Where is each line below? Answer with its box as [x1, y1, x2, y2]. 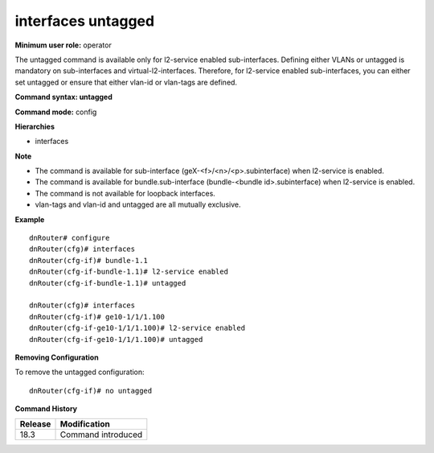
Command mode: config [14, 107, 97, 117]
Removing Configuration [14, 352, 100, 362]
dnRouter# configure [29, 233, 110, 243]
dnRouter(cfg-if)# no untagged [29, 386, 153, 395]
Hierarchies [14, 121, 55, 131]
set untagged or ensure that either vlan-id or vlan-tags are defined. [14, 77, 237, 87]
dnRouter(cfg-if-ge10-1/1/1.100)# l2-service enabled [29, 323, 245, 333]
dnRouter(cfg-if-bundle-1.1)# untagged [29, 278, 186, 287]
